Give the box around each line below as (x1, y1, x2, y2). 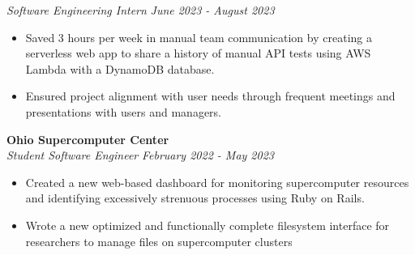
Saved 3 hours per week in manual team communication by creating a (25, 28, 372, 45)
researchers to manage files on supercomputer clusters (25, 232, 293, 249)
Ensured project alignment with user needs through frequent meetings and (25, 87, 396, 104)
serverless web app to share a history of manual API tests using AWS (25, 45, 371, 62)
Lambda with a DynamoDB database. (25, 60, 215, 77)
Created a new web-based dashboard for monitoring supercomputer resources (25, 173, 409, 190)
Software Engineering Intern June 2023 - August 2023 (6, 2, 275, 18)
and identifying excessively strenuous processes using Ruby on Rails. (25, 189, 365, 206)
